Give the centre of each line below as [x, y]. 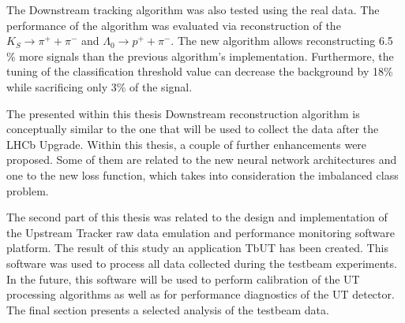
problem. [28, 190]
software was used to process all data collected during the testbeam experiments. [202, 263]
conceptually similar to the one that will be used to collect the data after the [193, 129]
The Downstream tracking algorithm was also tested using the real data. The [193, 9]
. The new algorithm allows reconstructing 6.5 [282, 41]
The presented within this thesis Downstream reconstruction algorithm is [183, 113]
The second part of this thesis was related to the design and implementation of [197, 217]
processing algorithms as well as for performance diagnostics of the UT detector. [201, 294]
